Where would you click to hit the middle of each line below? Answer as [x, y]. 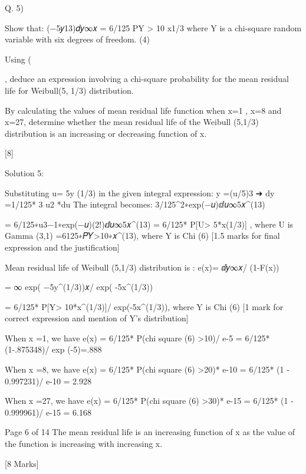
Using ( [18, 59]
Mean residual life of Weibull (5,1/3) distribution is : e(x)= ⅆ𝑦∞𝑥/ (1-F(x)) [142, 267]
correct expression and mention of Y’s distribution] [97, 318]
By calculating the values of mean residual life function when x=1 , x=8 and [143, 110]
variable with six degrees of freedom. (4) [78, 39]
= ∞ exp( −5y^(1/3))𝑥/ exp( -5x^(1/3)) [79, 287]
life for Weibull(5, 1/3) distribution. [69, 90]
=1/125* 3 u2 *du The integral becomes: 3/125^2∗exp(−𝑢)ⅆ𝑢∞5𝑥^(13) [135, 204]
